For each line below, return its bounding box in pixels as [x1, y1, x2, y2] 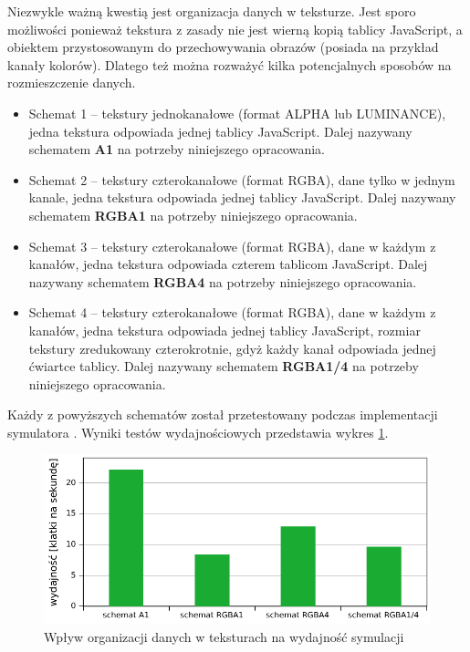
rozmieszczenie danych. [7, 73, 136, 92]
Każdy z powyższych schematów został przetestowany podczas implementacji [7, 405, 438, 424]
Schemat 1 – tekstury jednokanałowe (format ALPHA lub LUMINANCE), [28, 103, 446, 122]
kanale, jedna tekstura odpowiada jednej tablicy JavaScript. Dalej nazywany [28, 188, 456, 207]
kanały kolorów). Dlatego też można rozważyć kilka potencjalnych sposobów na [7, 55, 452, 74]
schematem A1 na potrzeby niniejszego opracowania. [28, 140, 325, 159]
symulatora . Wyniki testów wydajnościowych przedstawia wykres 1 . [7, 422, 389, 441]
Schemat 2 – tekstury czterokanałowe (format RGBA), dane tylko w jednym [28, 170, 455, 189]
